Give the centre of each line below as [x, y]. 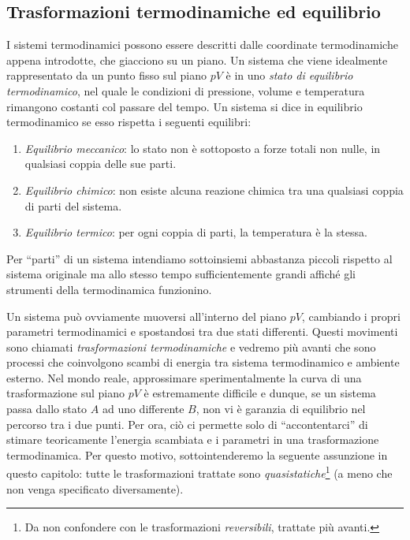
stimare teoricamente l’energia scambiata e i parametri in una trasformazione [193, 439]
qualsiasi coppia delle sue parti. [101, 164]
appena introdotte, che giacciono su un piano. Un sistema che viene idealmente [197, 60]
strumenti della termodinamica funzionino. [109, 289]
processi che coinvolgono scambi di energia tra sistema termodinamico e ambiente [203, 362]
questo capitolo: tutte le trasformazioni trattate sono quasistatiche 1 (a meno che [199, 472]
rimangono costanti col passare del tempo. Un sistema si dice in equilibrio [184, 106]
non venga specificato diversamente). [95, 488]
